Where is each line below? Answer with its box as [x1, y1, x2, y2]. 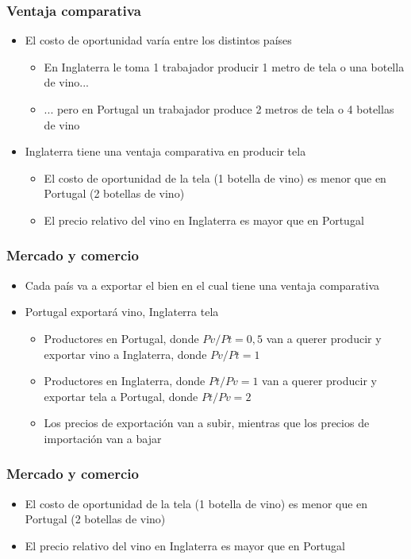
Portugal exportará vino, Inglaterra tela [25, 303, 219, 320]
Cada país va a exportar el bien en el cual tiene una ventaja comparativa [25, 276, 380, 293]
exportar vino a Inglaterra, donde [44, 345, 207, 362]
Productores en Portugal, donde [44, 330, 199, 346]
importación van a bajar [44, 430, 162, 446]
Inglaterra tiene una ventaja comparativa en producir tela [25, 143, 306, 160]
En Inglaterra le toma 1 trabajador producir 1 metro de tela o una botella [44, 58, 405, 75]
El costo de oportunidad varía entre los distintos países [25, 32, 292, 48]
